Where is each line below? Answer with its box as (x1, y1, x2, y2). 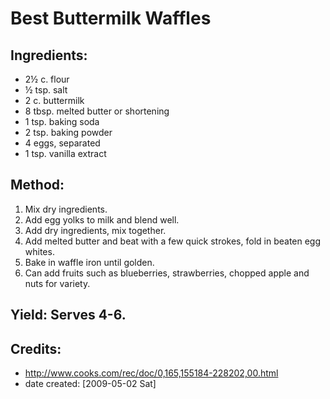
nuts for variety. (24, 277, 91, 289)
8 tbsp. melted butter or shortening (24, 105, 170, 117)
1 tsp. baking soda (24, 116, 100, 127)
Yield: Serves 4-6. (10, 307, 127, 324)
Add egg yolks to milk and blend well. (24, 213, 180, 226)
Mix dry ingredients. (24, 203, 108, 215)
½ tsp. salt (24, 84, 68, 96)
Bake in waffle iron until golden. (24, 256, 155, 268)
